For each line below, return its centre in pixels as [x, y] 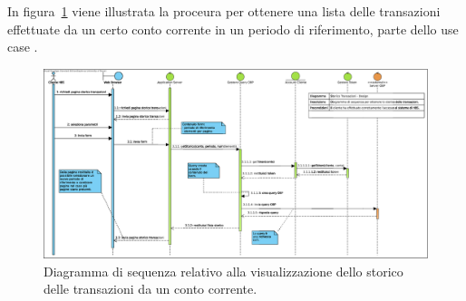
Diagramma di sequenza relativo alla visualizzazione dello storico [223, 271]
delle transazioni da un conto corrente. [150, 289]
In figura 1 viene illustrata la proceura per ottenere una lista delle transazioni [224, 11]
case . [23, 47]
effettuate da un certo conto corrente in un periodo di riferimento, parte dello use [233, 29]
